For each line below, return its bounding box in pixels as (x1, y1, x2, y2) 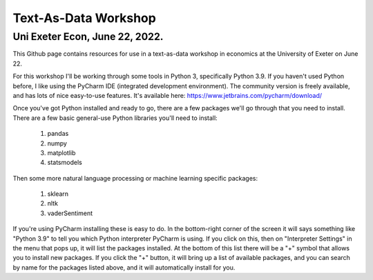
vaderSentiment (47, 209, 93, 217)
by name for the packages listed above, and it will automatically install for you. (12, 263, 236, 272)
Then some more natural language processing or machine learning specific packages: (12, 174, 258, 182)
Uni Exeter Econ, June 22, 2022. (12, 30, 164, 43)
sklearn (47, 190, 69, 198)
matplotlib (47, 148, 76, 157)
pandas (47, 130, 69, 138)
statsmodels (47, 159, 82, 167)
